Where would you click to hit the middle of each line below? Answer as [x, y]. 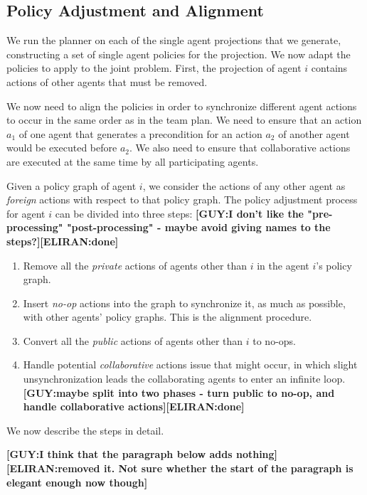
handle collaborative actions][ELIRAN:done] [134, 406]
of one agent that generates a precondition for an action [140, 133]
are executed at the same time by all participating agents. [133, 161]
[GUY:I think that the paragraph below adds [119, 454]
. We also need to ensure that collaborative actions [240, 148]
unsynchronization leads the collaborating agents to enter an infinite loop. [184, 379]
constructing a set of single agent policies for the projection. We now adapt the [179, 54]
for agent [26, 213]
